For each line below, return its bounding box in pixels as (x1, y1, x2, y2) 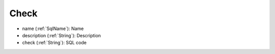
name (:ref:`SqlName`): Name (22, 25, 84, 32)
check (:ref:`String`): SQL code (22, 40, 87, 46)
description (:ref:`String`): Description (22, 32, 101, 38)
